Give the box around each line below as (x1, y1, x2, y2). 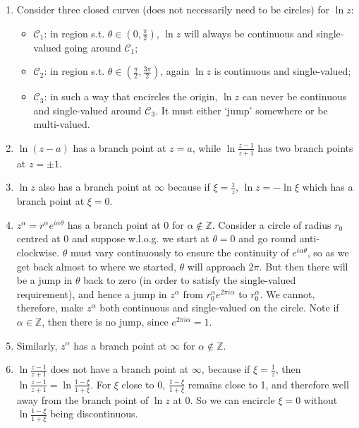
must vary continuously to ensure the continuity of (71, 245, 289, 259)
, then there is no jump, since (42, 314, 169, 328)
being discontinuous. (50, 406, 138, 421)
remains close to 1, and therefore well (188, 376, 349, 391)
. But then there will (259, 258, 348, 273)
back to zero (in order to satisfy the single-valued (83, 273, 296, 287)
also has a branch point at (38, 179, 152, 194)
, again (160, 64, 190, 78)
